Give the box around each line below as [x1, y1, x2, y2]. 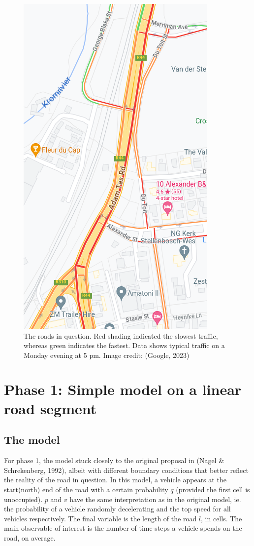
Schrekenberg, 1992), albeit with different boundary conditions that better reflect [4, 465, 249, 475]
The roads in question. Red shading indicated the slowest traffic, [24, 330, 218, 341]
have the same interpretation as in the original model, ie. [69, 494, 241, 504]
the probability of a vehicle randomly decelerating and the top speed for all [4, 504, 231, 514]
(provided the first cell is [176, 484, 250, 494]
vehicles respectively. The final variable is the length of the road [4, 513, 197, 523]
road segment [4, 398, 97, 418]
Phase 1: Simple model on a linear [4, 379, 242, 399]
